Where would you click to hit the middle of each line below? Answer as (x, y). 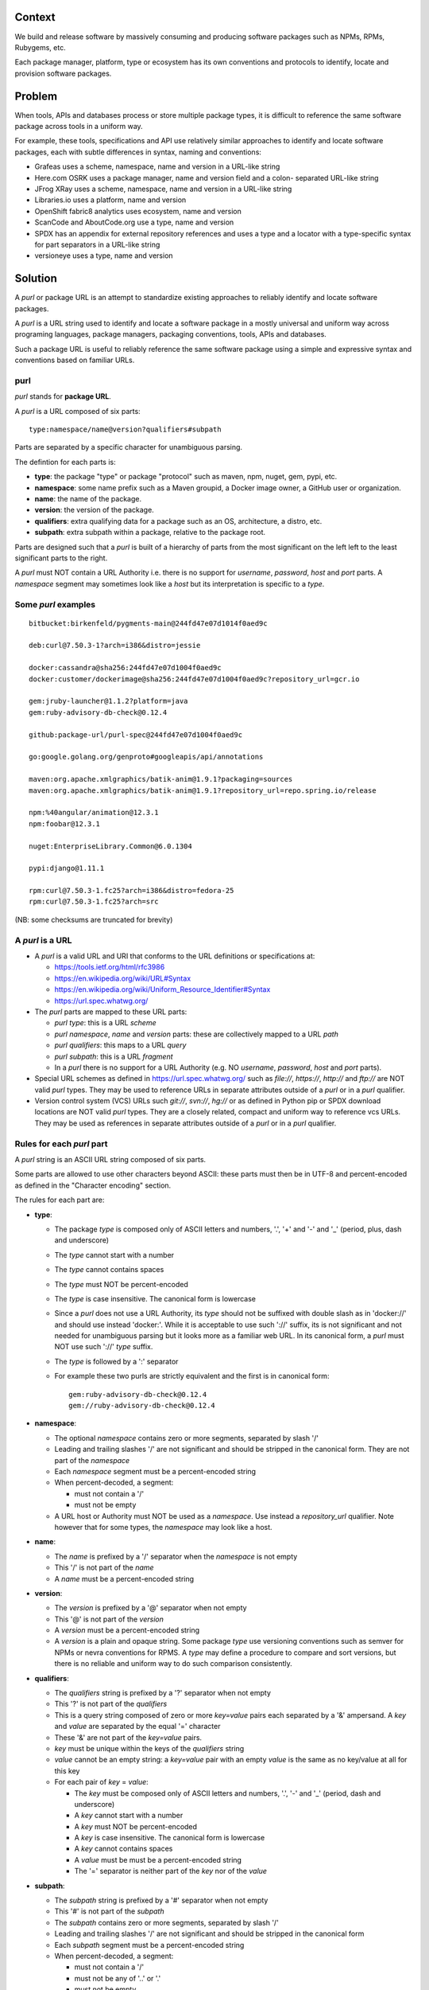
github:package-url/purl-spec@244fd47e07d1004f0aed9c (135, 735)
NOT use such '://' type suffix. (104, 1347)
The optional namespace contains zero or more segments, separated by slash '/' (187, 1438)
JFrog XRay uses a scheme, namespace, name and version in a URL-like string (163, 189)
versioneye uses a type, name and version (104, 256)
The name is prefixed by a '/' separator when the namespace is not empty (176, 1556)
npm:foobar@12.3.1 (65, 823)
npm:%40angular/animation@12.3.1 (94, 813)
